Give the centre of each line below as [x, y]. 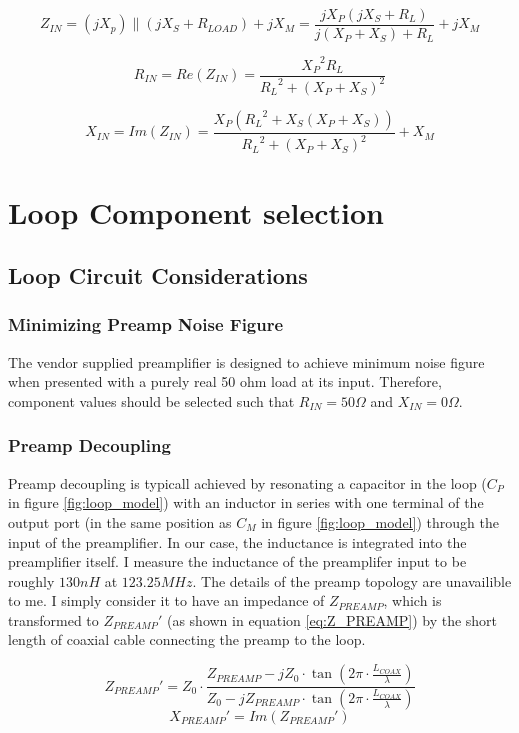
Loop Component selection [196, 211]
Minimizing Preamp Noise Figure [146, 324]
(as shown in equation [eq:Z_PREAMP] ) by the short [332, 619]
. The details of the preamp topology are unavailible [352, 580]
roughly [31, 580]
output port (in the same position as [120, 521]
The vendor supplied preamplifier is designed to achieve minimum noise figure [246, 361]
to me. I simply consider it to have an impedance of [166, 600]
